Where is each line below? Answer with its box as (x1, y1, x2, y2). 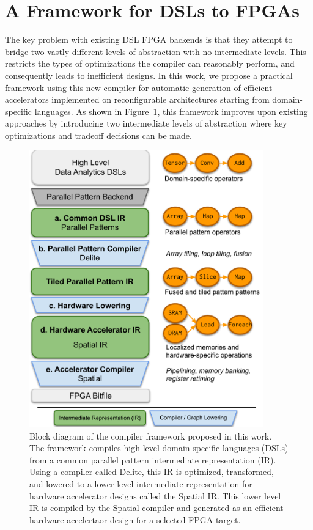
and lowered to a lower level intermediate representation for (29, 477, 252, 490)
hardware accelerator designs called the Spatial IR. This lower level (29, 489, 281, 502)
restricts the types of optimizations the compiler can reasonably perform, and (5, 57, 295, 70)
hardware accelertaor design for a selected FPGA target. (29, 513, 241, 526)
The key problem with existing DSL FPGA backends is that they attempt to (5, 33, 293, 46)
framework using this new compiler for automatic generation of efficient (5, 81, 273, 94)
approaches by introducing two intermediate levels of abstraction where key (5, 117, 287, 130)
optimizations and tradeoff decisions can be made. (5, 128, 192, 141)
